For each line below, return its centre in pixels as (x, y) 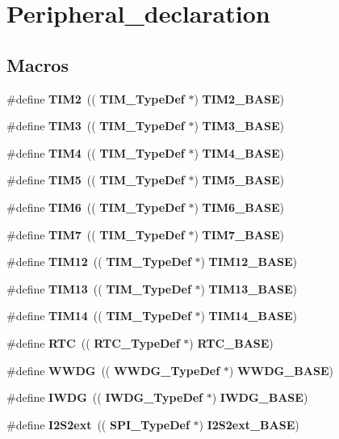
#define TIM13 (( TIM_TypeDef (99, 288)
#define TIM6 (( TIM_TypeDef (96, 207)
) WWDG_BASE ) (281, 370)
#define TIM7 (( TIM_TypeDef (96, 234)
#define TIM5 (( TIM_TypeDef (96, 180)
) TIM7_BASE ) (239, 234)
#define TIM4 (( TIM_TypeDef (96, 152)
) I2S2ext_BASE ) (249, 424)
